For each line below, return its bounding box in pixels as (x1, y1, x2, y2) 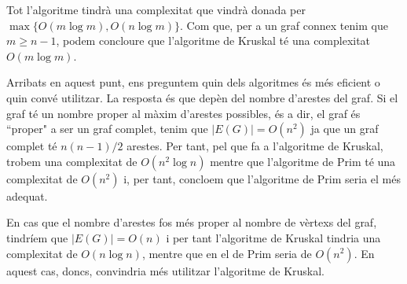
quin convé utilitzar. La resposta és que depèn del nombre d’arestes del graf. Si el (6, 89, 398, 105)
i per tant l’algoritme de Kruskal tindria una (166, 229, 381, 245)
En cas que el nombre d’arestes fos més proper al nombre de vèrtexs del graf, (6, 214, 377, 231)
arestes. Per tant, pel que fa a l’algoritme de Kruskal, (126, 138, 383, 154)
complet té (6, 138, 57, 154)
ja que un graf (310, 120, 379, 137)
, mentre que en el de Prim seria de (141, 245, 312, 261)
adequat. (6, 187, 48, 204)
